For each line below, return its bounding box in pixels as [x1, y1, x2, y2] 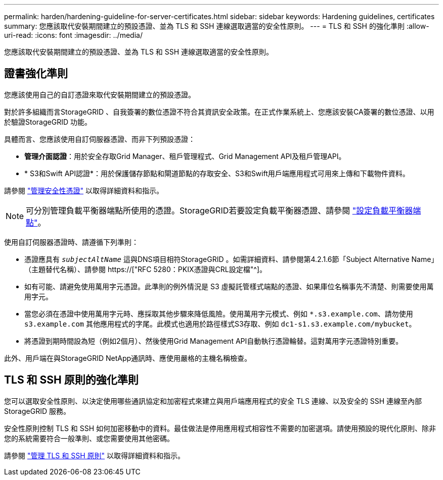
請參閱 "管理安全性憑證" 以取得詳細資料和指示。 [4, 186, 163, 195]
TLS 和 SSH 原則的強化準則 [4, 374, 139, 387]
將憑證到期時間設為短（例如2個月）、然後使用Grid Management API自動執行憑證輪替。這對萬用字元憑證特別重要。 [24, 336, 403, 345]
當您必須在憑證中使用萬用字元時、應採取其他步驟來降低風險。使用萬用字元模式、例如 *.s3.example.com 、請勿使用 [24, 309, 413, 318]
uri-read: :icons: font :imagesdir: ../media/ [4, 31, 143, 39]
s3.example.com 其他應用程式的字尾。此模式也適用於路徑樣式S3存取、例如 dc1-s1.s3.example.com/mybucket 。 [24, 319, 416, 328]
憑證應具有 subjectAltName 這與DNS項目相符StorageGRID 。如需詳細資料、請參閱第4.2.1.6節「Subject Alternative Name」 [24, 254, 438, 263]
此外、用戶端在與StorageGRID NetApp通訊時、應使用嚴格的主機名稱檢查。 [4, 353, 252, 362]
